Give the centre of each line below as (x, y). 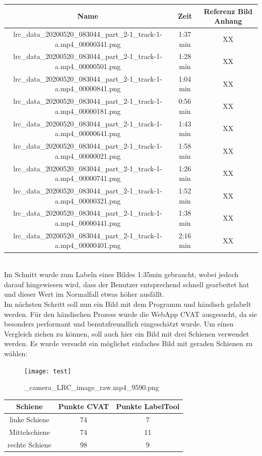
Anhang (228, 21)
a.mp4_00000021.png (88, 155)
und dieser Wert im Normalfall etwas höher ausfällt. (84, 294)
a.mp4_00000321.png (88, 200)
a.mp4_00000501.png (88, 66)
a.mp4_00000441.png (88, 223)
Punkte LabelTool (148, 406)
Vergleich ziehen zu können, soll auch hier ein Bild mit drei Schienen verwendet (127, 333)
